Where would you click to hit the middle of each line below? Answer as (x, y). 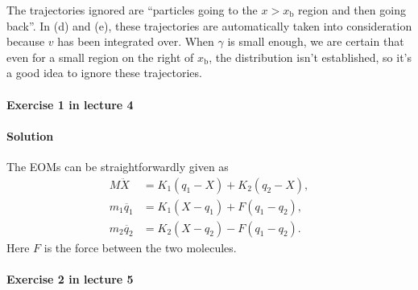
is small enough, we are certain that (316, 41)
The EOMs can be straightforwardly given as (118, 166)
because (26, 41)
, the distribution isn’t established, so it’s (310, 57)
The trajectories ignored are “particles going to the (132, 10)
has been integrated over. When (136, 41)
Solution (30, 135)
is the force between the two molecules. (140, 247)
